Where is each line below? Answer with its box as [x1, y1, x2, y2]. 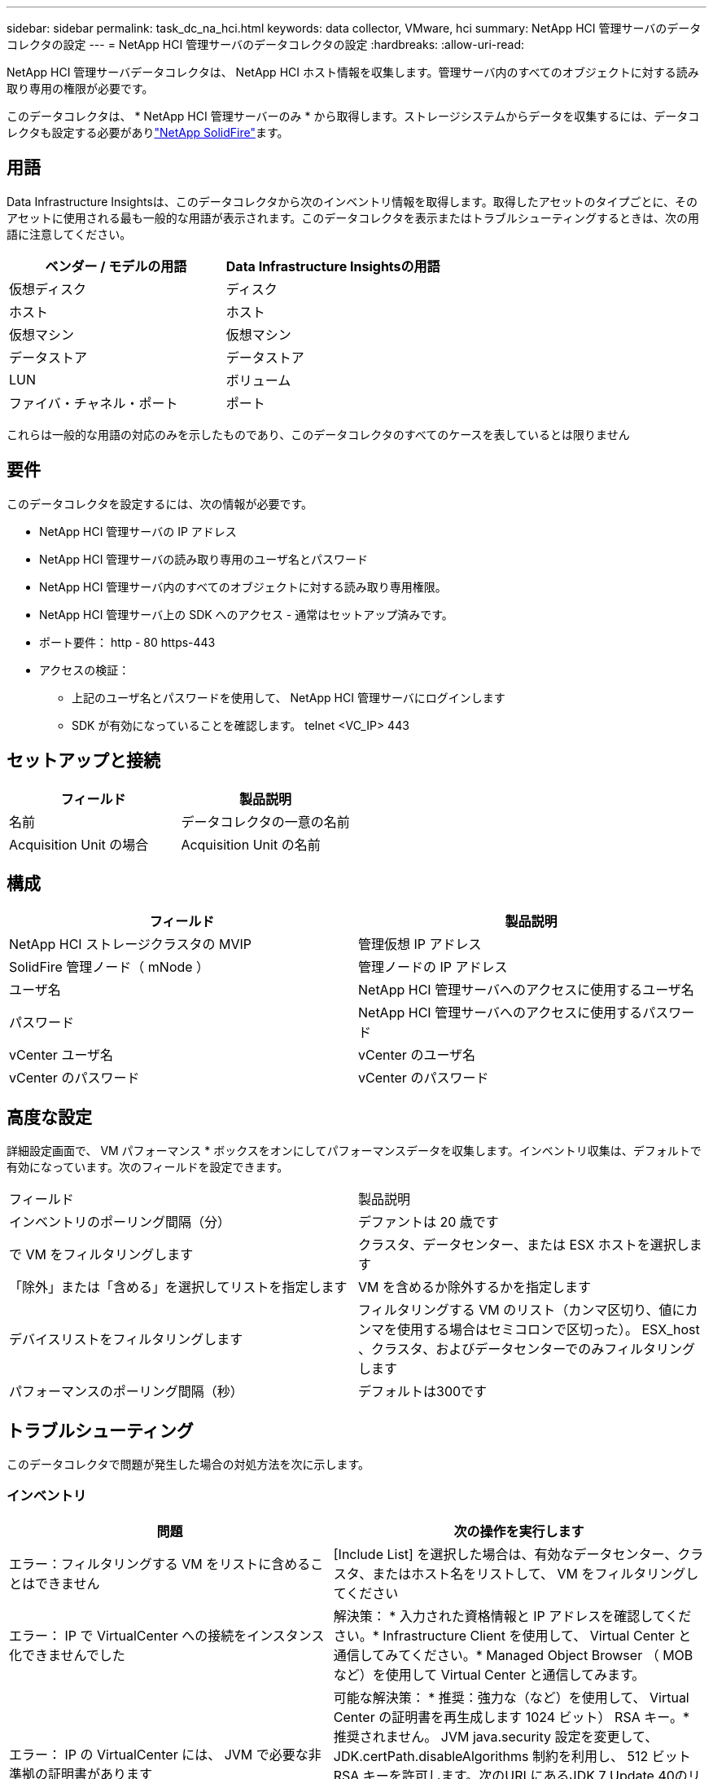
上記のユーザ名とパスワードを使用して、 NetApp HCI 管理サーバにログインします [72, 690, 505, 705]
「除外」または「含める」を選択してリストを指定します [9, 1279, 348, 1296]
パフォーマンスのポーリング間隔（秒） [9, 1383, 243, 1400]
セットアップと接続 [7, 750, 160, 771]
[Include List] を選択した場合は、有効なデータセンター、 [333, 1545, 678, 1562]
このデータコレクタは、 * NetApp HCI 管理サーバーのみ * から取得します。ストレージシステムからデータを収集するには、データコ [7, 109, 700, 123]
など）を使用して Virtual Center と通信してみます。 [333, 1666, 645, 1683]
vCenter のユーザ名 [358, 1047, 476, 1064]
